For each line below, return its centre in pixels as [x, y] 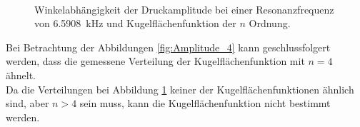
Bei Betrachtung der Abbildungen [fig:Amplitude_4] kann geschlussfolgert [168, 47]
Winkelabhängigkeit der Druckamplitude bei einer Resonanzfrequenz [184, 9]
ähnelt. [21, 75]
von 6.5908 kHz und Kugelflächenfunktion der [135, 23]
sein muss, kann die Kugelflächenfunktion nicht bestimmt [205, 103]
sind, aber [27, 103]
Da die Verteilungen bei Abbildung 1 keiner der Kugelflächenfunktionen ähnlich [180, 89]
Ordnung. [270, 23]
